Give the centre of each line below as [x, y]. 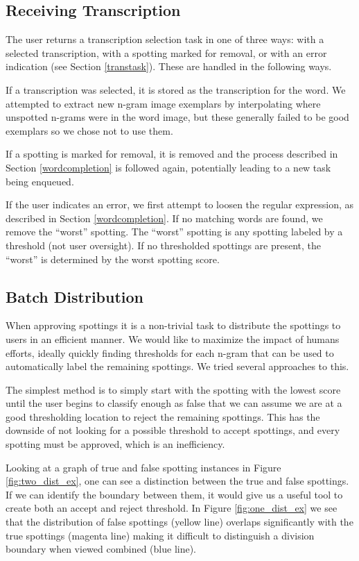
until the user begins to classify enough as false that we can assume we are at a [174, 403]
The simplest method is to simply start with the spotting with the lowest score [173, 389]
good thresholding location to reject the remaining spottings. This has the [163, 416]
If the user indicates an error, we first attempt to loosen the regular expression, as [180, 204]
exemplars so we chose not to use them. [89, 130]
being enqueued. [40, 181]
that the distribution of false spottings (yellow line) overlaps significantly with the [179, 522]
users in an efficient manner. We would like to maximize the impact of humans [173, 338]
